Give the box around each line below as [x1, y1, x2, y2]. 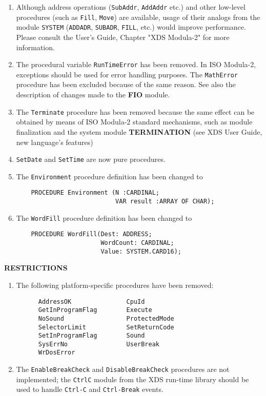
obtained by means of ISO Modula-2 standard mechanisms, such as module [16, 116, 253, 127]
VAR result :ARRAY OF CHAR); [115, 198, 215, 205]
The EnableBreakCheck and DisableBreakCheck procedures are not [16, 364, 230, 374]
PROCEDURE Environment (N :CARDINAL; [31, 189, 159, 197]
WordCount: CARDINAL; [100, 239, 174, 247]
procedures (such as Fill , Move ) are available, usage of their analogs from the [16, 11, 260, 22]
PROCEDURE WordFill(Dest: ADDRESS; [31, 231, 152, 238]
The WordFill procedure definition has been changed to [16, 212, 192, 223]
